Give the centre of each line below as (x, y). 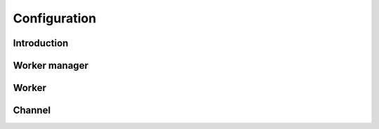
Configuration (55, 18)
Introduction (41, 43)
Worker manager (51, 66)
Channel (32, 110)
